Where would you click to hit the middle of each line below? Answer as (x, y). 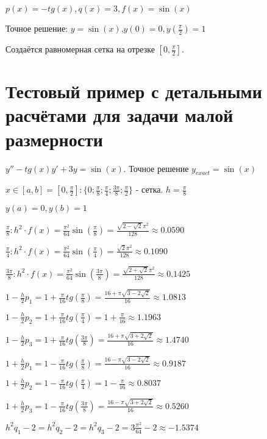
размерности (54, 139)
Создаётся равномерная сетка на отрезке (80, 49)
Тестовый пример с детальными (134, 91)
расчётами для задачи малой (119, 115)
